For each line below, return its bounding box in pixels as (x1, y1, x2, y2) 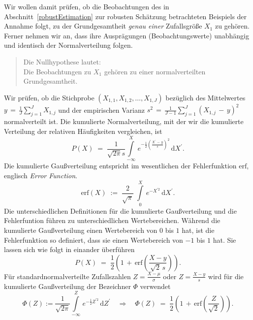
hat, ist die (182, 224, 215, 235)
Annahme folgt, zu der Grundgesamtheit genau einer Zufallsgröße (4, 21, 202, 31)
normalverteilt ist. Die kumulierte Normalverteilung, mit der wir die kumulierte (4, 116, 244, 127)
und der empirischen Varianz (58, 104, 145, 115)
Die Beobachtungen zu (23, 66, 92, 76)
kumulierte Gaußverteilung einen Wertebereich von (4, 224, 158, 235)
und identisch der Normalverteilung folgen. (4, 40, 133, 50)
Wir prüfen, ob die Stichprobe (4, 92, 95, 102)
